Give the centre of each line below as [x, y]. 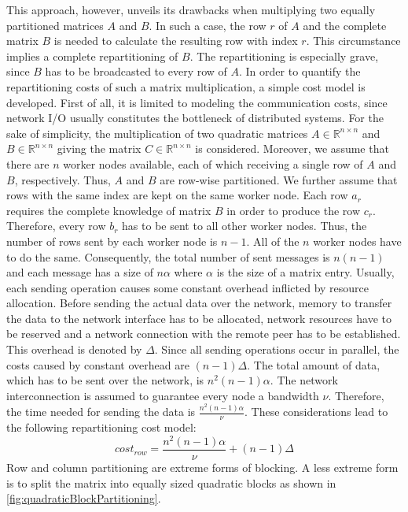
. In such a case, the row [208, 25]
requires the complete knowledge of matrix [109, 210]
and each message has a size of [80, 272]
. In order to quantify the [300, 71]
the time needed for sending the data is [101, 412]
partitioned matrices [55, 25]
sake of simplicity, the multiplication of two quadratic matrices [157, 133]
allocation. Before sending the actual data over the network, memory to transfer [199, 303]
